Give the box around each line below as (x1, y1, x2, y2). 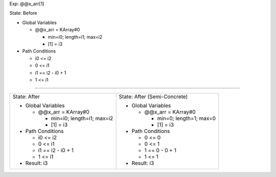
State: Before (9, 10, 37, 16)
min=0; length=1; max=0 (157, 115, 216, 122)
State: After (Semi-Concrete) (119, 93, 188, 100)
